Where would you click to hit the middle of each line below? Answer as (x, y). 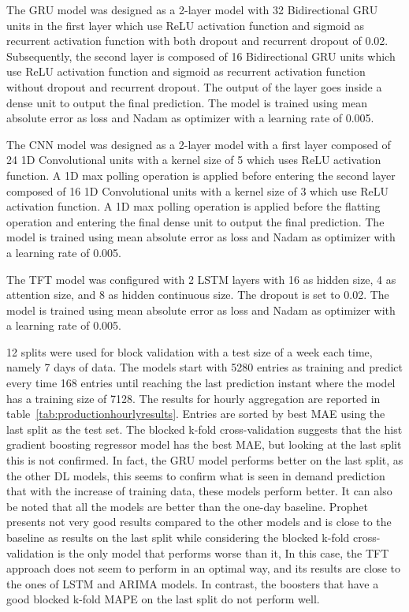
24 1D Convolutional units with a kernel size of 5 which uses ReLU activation (194, 160)
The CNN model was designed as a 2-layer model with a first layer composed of (199, 144)
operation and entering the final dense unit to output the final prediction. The (195, 221)
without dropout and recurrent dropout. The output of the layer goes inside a (194, 86)
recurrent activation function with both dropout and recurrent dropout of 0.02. (197, 41)
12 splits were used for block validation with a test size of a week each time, (190, 351)
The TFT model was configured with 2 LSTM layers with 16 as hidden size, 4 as (201, 279)
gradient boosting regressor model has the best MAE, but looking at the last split (204, 444)
